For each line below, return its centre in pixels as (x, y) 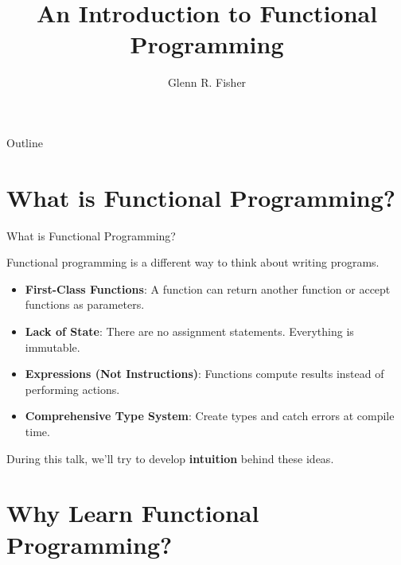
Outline (25, 142)
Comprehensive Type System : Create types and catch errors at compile (210, 416)
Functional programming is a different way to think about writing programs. (193, 262)
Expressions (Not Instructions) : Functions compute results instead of (204, 374)
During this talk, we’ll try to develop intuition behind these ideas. (170, 458)
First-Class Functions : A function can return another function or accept (208, 288)
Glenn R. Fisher (207, 82)
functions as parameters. (85, 304)
